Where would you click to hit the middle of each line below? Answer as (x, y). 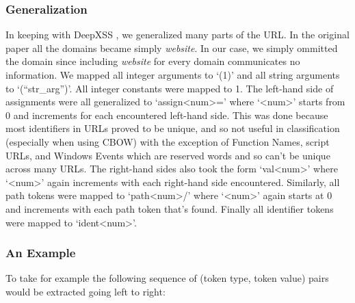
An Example (41, 253)
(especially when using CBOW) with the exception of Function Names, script (168, 141)
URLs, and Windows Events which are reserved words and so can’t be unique (168, 155)
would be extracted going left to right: (86, 291)
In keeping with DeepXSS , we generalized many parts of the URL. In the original (177, 35)
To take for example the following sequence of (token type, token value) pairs (167, 278)
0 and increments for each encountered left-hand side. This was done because (167, 115)
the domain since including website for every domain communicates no (153, 61)
